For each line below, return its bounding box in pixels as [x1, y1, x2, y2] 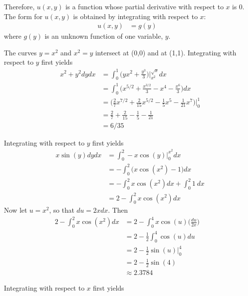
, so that [49, 205, 74, 215]
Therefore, [4, 1, 35, 11]
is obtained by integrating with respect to [73, 11, 198, 21]
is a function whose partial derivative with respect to [65, 1, 224, 11]
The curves [4, 47, 37, 57]
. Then [108, 205, 128, 215]
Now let [4, 205, 27, 215]
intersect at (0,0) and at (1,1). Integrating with [95, 47, 237, 57]
